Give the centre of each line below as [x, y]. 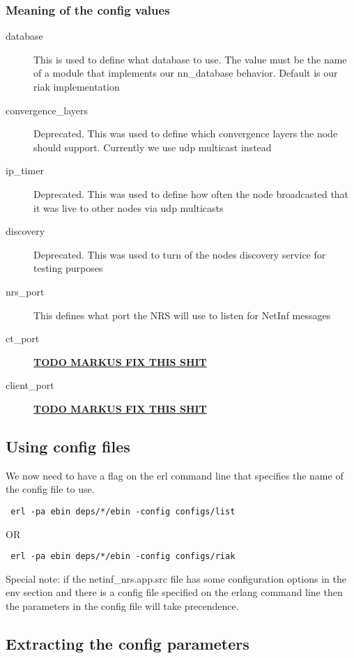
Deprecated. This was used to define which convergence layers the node [186, 133]
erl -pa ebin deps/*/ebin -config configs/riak [123, 557]
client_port [30, 385]
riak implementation [77, 86]
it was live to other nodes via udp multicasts [129, 207]
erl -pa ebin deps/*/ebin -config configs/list [123, 511]
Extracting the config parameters [128, 643]
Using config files [68, 446]
